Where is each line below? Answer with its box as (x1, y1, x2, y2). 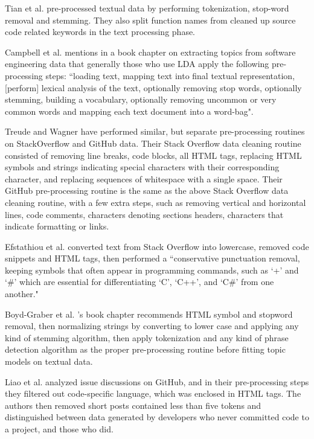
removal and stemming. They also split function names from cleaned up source (5, 13, 296, 26)
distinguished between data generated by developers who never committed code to (5, 411, 309, 423)
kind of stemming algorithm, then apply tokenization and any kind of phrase (5, 331, 289, 344)
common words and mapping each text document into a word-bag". (5, 104, 254, 117)
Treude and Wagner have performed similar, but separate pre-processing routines (5, 125, 305, 138)
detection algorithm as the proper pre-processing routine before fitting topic (5, 343, 286, 356)
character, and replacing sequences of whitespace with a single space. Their (5, 172, 283, 185)
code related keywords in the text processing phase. (5, 25, 196, 38)
